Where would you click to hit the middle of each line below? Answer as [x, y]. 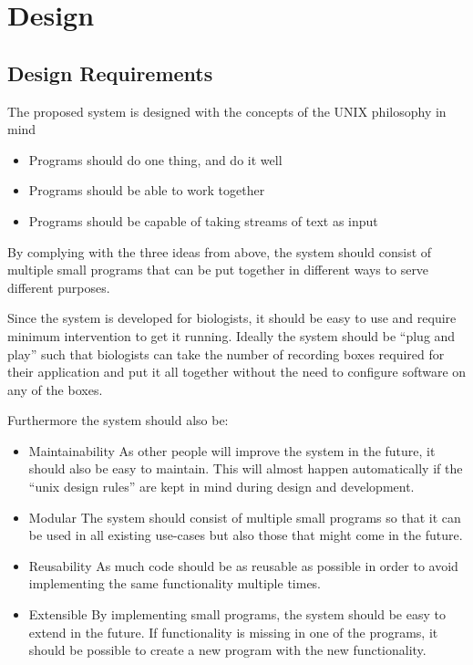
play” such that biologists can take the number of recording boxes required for [226, 353]
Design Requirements [110, 73]
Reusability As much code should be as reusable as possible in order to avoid [243, 565]
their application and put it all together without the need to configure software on [237, 372]
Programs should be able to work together [147, 190]
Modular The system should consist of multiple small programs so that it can [245, 517]
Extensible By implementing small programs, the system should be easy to [237, 614]
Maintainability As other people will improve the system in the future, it [232, 450]
